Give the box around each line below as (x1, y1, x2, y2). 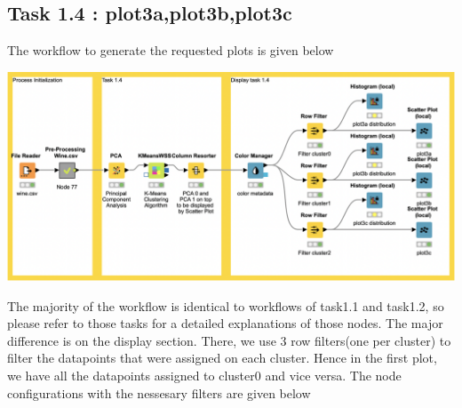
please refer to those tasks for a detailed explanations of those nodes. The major (7, 314, 443, 332)
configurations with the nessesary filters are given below (7, 383, 311, 402)
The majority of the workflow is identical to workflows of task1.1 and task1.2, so (7, 296, 444, 315)
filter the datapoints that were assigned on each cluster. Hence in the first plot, (7, 348, 437, 367)
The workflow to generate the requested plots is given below (7, 41, 334, 60)
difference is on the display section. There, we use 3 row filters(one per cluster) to (7, 331, 451, 349)
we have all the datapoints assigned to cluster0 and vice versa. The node (7, 366, 402, 385)
